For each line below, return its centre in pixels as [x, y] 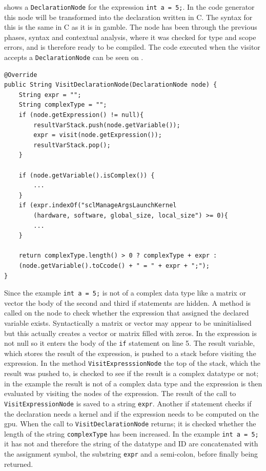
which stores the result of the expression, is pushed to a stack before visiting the [130, 353]
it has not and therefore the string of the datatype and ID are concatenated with [131, 444]
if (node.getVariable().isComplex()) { [87, 175]
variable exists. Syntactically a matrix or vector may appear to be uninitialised [128, 323]
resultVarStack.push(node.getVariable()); [107, 125]
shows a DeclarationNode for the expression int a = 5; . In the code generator [129, 7]
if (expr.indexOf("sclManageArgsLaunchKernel [98, 205]
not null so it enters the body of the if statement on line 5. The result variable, [130, 343]
